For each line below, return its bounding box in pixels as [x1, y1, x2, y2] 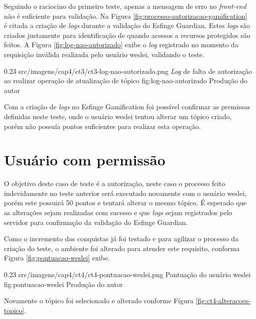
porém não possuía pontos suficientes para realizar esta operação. [4, 121, 201, 131]
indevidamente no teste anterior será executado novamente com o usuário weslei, [4, 188, 247, 198]
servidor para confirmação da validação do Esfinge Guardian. [4, 217, 188, 227]
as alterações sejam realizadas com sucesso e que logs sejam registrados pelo [4, 207, 232, 218]
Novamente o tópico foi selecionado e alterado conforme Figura [4, 295, 193, 306]
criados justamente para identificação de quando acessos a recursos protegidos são [4, 30, 251, 40]
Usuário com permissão [4, 150, 165, 170]
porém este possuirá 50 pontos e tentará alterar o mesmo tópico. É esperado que [4, 197, 247, 208]
